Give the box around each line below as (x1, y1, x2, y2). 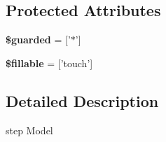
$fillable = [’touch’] (6, 55, 93, 70)
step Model (6, 122, 53, 137)
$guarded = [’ (6, 32, 71, 47)
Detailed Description (6, 90, 159, 111)
